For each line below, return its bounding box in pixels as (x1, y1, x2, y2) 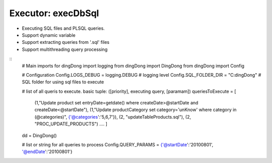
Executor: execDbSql (9, 8, 99, 19)
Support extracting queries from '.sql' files (22, 39, 110, 45)
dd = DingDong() (22, 132, 57, 138)
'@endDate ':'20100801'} (22, 149, 73, 155)
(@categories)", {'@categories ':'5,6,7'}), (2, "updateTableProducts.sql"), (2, (34, 114, 191, 120)
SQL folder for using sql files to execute (22, 79, 104, 85)
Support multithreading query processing (22, 46, 108, 52)
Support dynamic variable (22, 32, 76, 38)
